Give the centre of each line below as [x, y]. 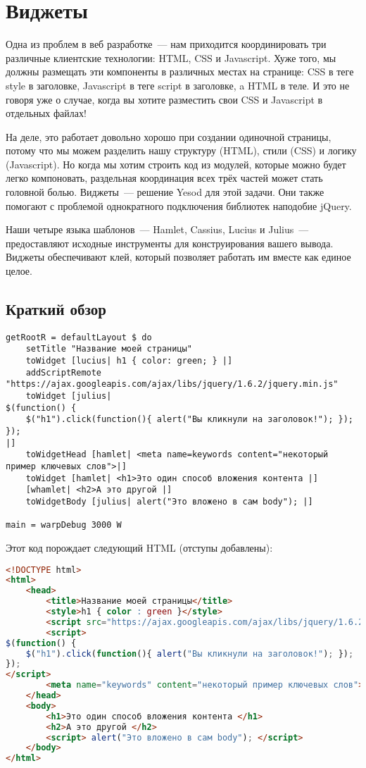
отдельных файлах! [46, 113]
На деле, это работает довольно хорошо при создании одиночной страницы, [169, 136]
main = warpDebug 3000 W [64, 525]
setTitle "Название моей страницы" [109, 349]
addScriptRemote [64, 372]
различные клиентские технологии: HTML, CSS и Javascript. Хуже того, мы [171, 57]
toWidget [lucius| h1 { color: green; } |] [129, 361]
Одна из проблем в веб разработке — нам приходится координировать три [166, 44]
